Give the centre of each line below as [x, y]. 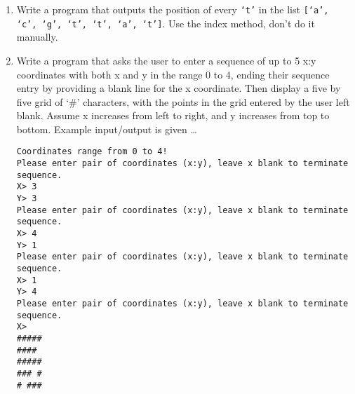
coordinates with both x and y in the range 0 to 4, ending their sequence [173, 74]
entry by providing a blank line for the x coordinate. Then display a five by [179, 88]
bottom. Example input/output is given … [107, 129]
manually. [37, 37]
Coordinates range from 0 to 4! [92, 152]
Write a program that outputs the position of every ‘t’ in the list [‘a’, [173, 9]
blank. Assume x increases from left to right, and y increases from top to [173, 115]
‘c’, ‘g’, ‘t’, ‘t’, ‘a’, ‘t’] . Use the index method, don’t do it [166, 23]
